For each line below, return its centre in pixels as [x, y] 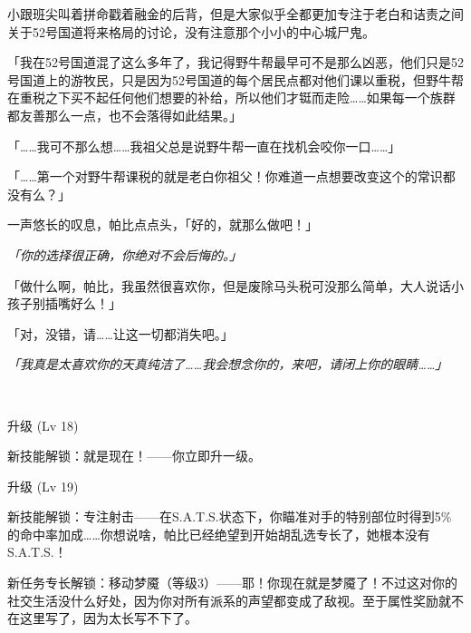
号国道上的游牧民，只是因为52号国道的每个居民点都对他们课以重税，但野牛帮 [235, 79]
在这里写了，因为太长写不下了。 [102, 618]
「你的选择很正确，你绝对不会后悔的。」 [125, 254]
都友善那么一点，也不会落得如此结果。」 [125, 115]
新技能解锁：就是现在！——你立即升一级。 [134, 456]
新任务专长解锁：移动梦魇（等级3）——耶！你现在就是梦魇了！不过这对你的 [232, 583]
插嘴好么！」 [83, 303]
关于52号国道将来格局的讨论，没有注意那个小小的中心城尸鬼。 [191, 31]
